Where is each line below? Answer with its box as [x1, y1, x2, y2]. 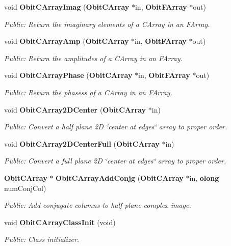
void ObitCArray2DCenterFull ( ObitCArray [4, 138, 160, 149]
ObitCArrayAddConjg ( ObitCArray [56, 172, 184, 183]
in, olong [189, 172, 219, 183]
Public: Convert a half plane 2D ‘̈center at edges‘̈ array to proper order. [4, 121, 227, 132]
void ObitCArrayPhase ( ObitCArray [4, 70, 133, 80]
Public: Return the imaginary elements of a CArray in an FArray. [4, 18, 210, 29]
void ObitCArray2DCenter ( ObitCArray [4, 104, 146, 115]
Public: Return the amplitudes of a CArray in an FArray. [4, 52, 183, 63]
